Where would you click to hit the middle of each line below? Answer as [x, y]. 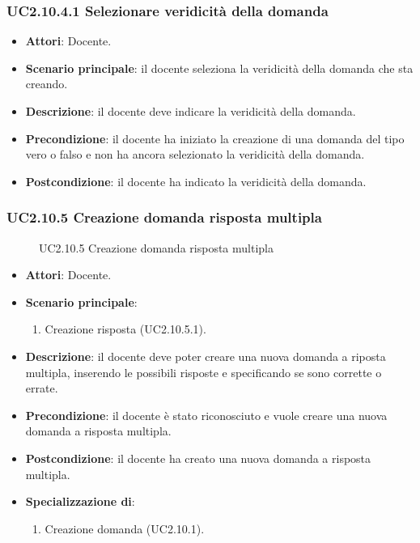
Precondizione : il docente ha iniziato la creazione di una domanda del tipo [215, 138]
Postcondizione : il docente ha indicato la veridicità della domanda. [196, 181]
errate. [42, 388]
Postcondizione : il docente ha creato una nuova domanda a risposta [198, 458]
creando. [47, 84]
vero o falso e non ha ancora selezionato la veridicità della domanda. [195, 154]
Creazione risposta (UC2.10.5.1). [125, 329]
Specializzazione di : [80, 501]
